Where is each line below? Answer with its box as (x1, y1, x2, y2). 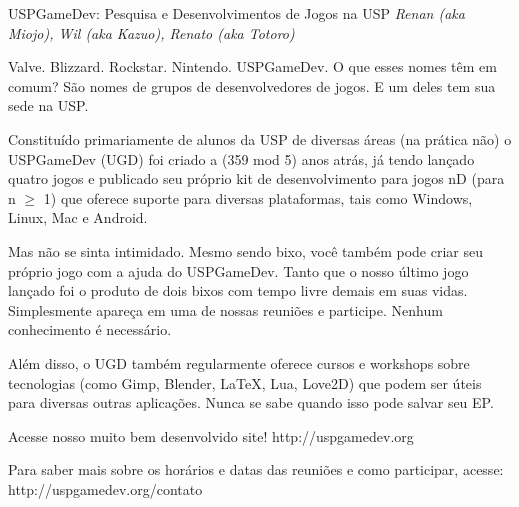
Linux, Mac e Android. (8, 207, 148, 228)
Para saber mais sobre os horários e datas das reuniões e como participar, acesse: (8, 459, 504, 480)
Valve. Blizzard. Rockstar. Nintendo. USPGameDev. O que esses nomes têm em (8, 56, 497, 77)
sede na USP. (8, 95, 89, 116)
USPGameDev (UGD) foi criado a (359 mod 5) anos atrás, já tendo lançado (8, 148, 475, 169)
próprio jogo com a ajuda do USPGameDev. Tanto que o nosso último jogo (8, 260, 469, 281)
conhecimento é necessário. (8, 319, 172, 340)
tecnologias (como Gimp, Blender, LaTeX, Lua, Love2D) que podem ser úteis (8, 372, 482, 393)
